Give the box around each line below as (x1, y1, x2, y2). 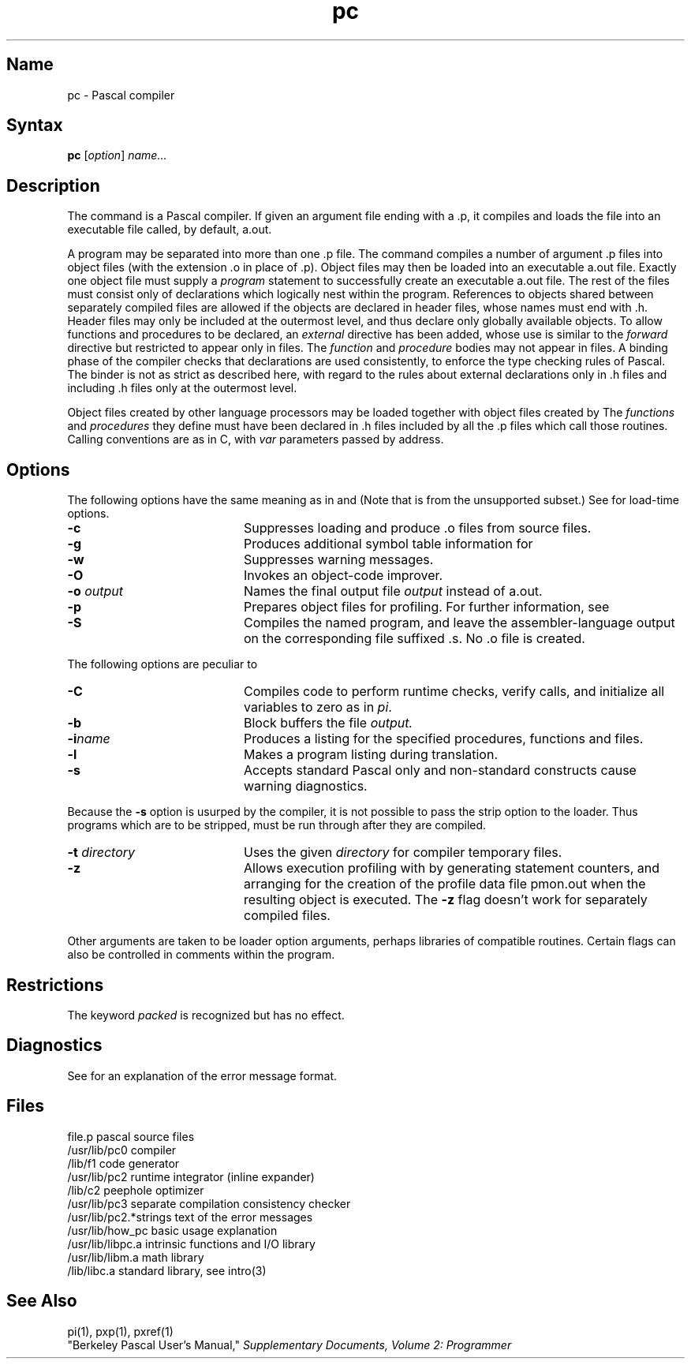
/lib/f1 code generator (67, 1156, 180, 1170)
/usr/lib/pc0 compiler (67, 1142, 177, 1157)
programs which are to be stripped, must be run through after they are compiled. (67, 818, 487, 832)
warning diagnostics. (243, 778, 368, 795)
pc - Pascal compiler (67, 88, 175, 102)
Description (6, 175, 100, 196)
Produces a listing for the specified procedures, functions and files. (243, 731, 644, 747)
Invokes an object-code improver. (243, 567, 443, 584)
